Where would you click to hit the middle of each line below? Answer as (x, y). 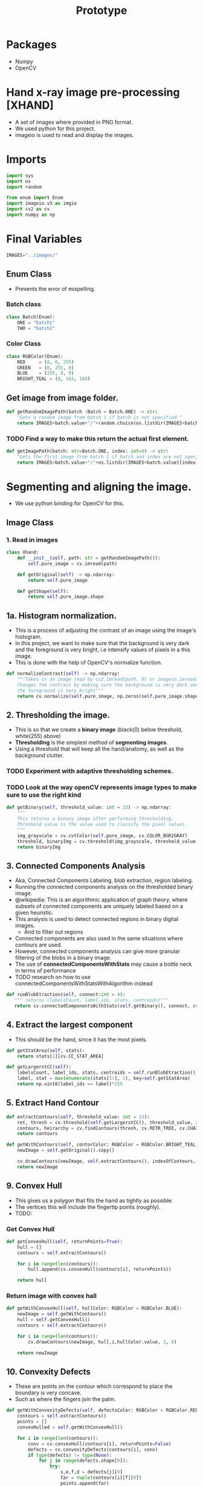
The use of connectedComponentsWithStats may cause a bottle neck (103, 964)
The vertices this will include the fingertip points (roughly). (88, 1207)
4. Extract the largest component (69, 1025)
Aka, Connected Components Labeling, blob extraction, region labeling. (104, 880)
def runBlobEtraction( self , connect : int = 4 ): (66, 995)
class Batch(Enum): (31, 317)
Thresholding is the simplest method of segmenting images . (91, 743)
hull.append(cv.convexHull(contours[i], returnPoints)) (100, 1270)
